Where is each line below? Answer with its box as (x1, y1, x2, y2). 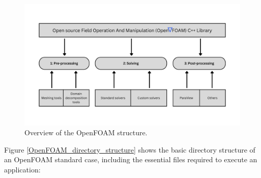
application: (4, 164, 41, 174)
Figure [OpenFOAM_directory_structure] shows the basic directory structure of (4, 144, 255, 155)
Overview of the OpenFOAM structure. (24, 127, 148, 138)
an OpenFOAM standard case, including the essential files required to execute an (4, 154, 257, 165)
